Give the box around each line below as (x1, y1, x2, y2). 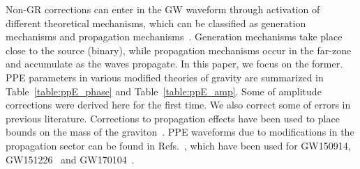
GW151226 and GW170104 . (6, 152, 135, 166)
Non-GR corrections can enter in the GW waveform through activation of (6, 2, 320, 16)
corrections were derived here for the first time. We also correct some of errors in (6, 97, 351, 112)
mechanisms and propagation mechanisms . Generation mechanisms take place (6, 29, 343, 44)
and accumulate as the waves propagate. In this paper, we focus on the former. (6, 56, 343, 71)
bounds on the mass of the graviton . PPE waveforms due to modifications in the (6, 124, 354, 139)
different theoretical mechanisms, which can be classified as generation (6, 15, 306, 30)
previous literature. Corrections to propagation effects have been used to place (6, 111, 340, 125)
